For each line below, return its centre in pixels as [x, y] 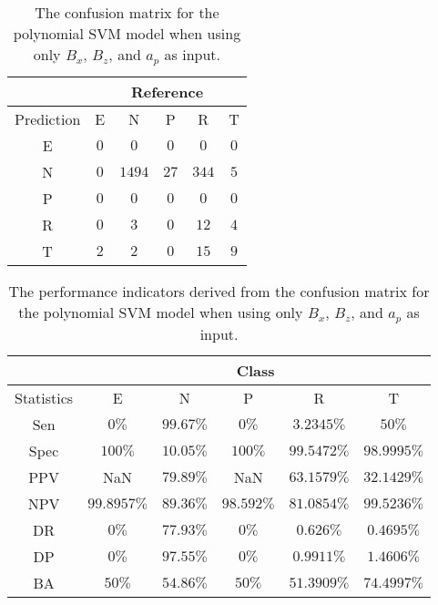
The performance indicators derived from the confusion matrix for [219, 291]
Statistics [44, 397]
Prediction [48, 118]
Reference [167, 91]
